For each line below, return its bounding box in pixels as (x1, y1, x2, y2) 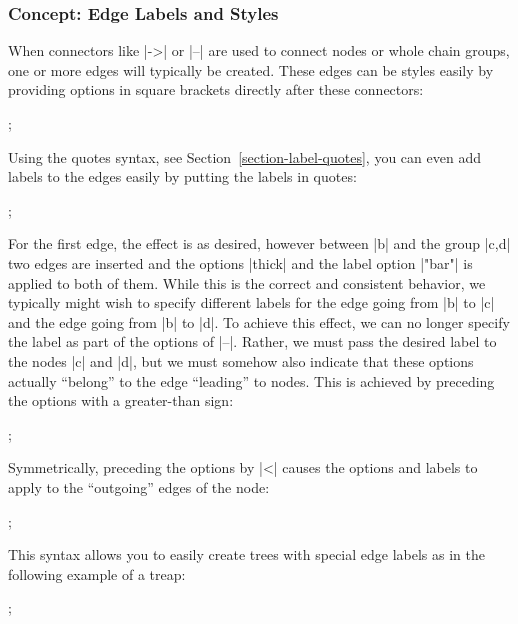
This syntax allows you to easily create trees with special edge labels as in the (8, 544, 486, 565)
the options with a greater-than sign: (8, 390, 234, 411)
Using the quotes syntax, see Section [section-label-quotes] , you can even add (8, 146, 481, 167)
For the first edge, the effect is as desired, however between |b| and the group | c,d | (8, 233, 511, 254)
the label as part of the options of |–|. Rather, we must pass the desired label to (8, 331, 497, 352)
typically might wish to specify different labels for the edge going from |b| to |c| (8, 292, 495, 313)
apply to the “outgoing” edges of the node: (8, 476, 270, 497)
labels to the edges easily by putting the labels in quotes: (8, 166, 357, 187)
